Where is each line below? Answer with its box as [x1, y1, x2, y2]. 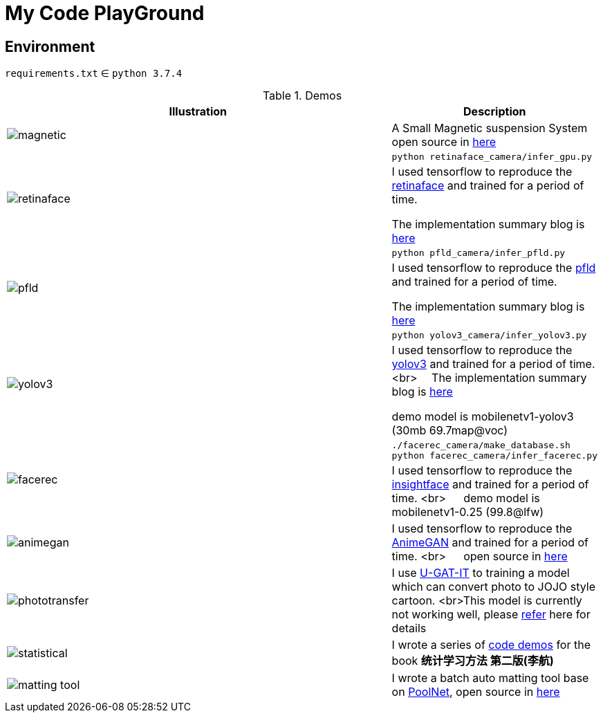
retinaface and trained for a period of [391, 178, 584, 193]
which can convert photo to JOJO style [391, 580, 596, 594]
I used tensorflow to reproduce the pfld [391, 261, 596, 275]
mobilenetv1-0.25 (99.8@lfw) [391, 505, 544, 519]
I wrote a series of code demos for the [391, 638, 591, 652]
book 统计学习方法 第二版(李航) [391, 654, 554, 668]
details [391, 621, 427, 636]
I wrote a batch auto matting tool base [391, 671, 589, 685]
